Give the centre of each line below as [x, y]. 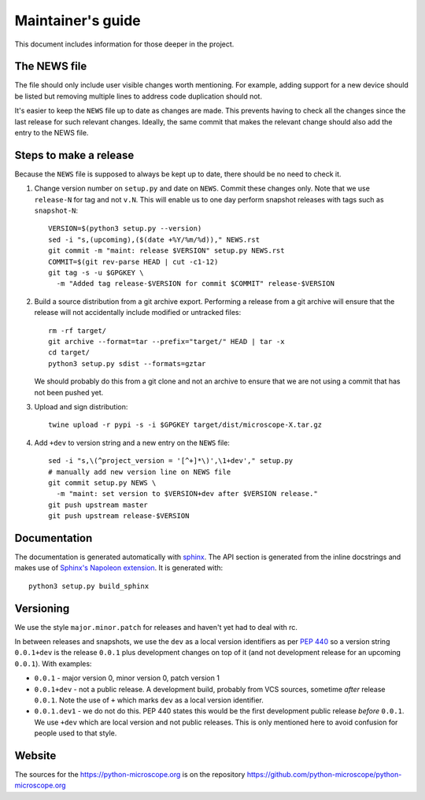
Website [35, 756]
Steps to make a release [74, 155]
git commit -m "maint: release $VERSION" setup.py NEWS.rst [166, 251]
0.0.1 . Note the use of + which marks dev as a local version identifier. [149, 700]
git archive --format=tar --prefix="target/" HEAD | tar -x [166, 341]
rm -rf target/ [78, 330]
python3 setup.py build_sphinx [89, 586]
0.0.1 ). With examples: [53, 663]
